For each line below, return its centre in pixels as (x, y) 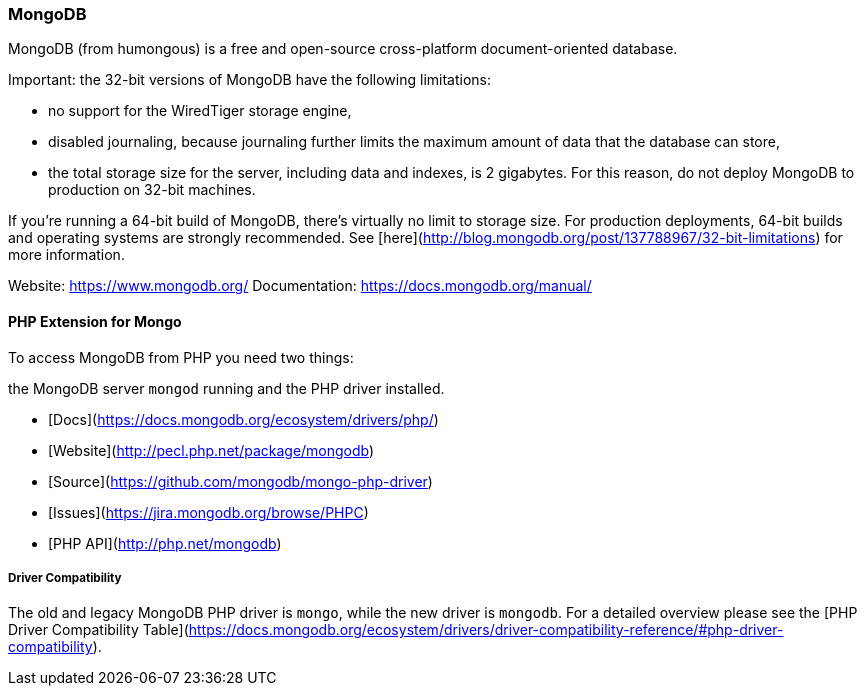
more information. (66, 255)
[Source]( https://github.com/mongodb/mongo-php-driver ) (240, 481)
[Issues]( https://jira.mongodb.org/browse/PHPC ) (208, 512)
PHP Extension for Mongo (95, 321)
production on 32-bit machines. (152, 190)
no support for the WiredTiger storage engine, (200, 111)
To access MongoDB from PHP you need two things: (181, 357)
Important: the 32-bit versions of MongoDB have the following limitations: (250, 80)
